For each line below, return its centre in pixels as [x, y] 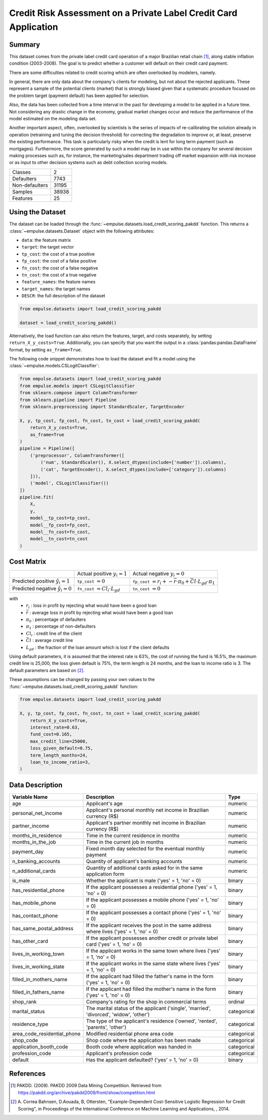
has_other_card [30, 941]
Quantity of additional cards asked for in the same [144, 867]
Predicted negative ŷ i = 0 [42, 589]
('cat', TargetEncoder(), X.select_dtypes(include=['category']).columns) [134, 469]
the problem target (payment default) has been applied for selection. [79, 95]
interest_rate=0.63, [55, 728]
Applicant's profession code [119, 1053]
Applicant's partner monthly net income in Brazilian [146, 823]
